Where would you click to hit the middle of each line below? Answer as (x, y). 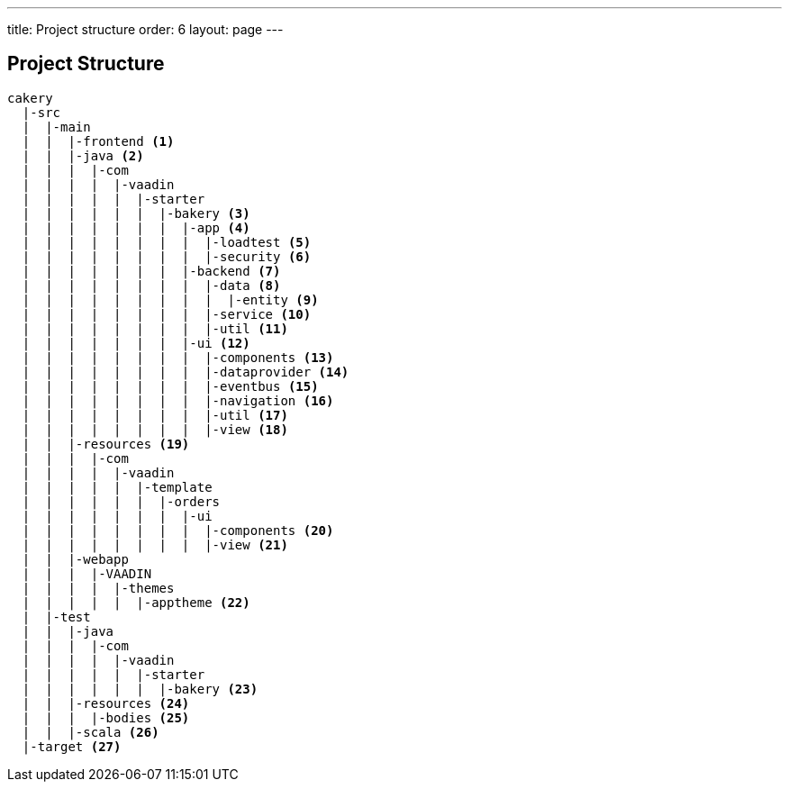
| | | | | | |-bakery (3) (136, 213)
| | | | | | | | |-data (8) (151, 285)
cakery (30, 98)
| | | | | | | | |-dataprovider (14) (186, 372)
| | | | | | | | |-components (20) (178, 530)
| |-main (56, 127)
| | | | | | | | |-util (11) (155, 328)
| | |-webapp (75, 559)
